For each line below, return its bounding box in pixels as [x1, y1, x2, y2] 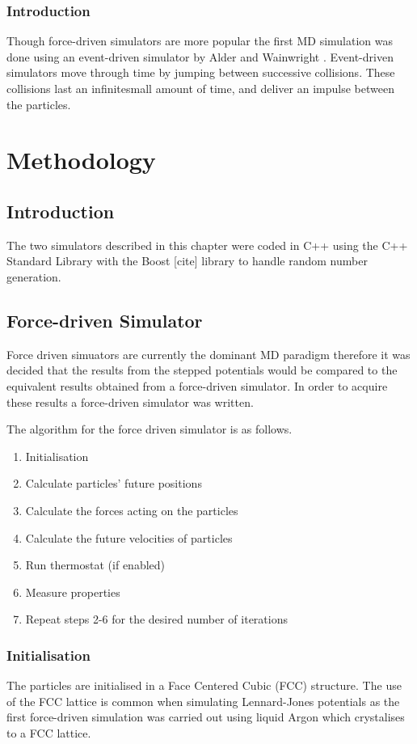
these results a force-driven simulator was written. [6, 393, 254, 410]
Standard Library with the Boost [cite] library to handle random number [6, 252, 368, 269]
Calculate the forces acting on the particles [25, 501, 238, 518]
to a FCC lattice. [6, 724, 91, 741]
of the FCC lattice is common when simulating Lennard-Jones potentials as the [6, 692, 400, 709]
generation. [6, 268, 61, 285]
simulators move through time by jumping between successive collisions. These [6, 64, 395, 81]
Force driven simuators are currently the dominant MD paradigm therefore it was [6, 345, 411, 362]
